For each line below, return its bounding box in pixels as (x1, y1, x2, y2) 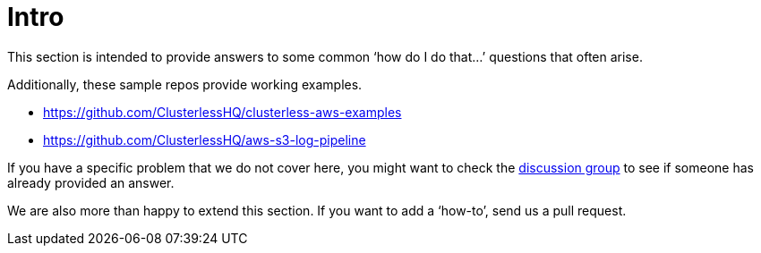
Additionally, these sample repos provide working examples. (7, 76, 363, 92)
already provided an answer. (7, 174, 175, 190)
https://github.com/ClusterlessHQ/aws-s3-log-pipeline (43, 131, 366, 148)
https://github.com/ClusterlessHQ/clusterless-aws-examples (43, 104, 402, 120)
